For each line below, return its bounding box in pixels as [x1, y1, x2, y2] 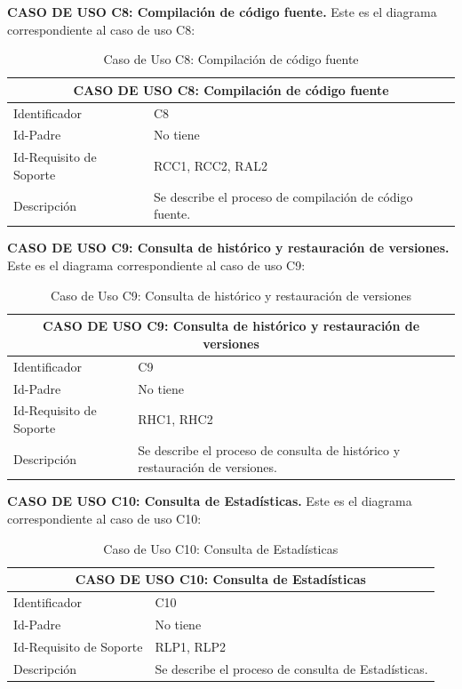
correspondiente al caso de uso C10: [7, 509, 202, 528]
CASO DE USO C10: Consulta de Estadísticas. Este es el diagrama [7, 492, 412, 510]
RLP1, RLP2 [155, 637, 227, 655]
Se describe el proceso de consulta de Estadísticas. [155, 659, 428, 677]
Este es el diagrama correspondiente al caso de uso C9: [7, 256, 306, 275]
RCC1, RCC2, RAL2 [154, 156, 267, 175]
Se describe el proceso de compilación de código [154, 187, 413, 205]
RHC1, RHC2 [138, 410, 213, 429]
